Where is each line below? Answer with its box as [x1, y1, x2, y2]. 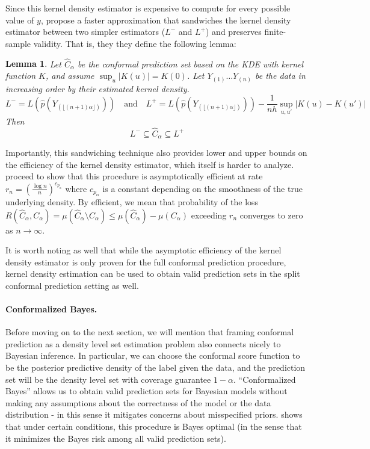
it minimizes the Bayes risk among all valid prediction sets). [5, 432, 226, 444]
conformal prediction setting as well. [5, 279, 139, 291]
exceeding [191, 208, 227, 221]
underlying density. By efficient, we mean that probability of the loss [5, 195, 259, 208]
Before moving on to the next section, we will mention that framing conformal [5, 326, 294, 338]
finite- [264, 25, 286, 38]
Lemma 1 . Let [5, 57, 61, 70]
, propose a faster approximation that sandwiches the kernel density [40, 13, 291, 26]
